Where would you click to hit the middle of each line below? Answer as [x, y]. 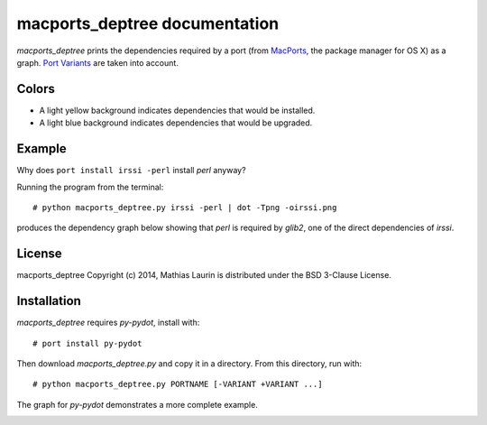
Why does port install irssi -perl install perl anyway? [132, 171]
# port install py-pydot [87, 343]
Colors [36, 89]
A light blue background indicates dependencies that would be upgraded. [176, 123]
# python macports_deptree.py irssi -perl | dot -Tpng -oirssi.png [185, 207]
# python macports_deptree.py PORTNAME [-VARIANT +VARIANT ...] [178, 384]
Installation [49, 301]
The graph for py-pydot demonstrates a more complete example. [138, 404]
